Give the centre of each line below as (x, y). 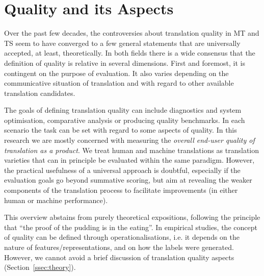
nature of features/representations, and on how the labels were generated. (119, 247)
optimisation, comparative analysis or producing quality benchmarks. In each (125, 120)
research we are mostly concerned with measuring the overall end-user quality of (129, 140)
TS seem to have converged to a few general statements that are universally (122, 43)
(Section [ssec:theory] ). (40, 267)
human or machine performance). (56, 200)
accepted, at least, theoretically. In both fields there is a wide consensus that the (130, 53)
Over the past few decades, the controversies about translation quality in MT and (132, 33)
